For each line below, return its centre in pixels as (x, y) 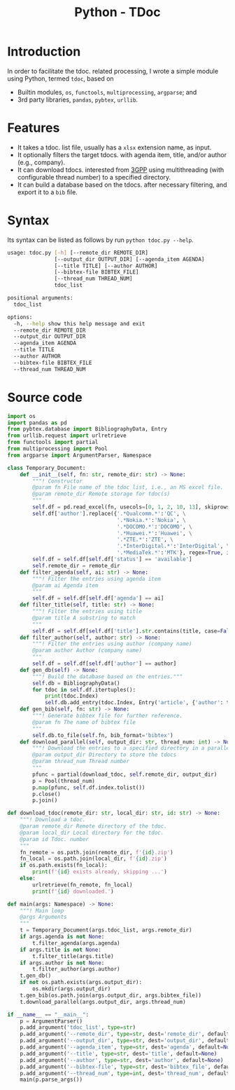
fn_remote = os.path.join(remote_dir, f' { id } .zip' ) (97, 852)
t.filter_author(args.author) (76, 969)
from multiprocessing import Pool (58, 449)
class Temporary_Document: (47, 468)
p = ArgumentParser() (51, 1021)
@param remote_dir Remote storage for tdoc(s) (101, 494)
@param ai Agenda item (65, 585)
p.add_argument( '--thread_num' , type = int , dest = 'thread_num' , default (125, 1073)
